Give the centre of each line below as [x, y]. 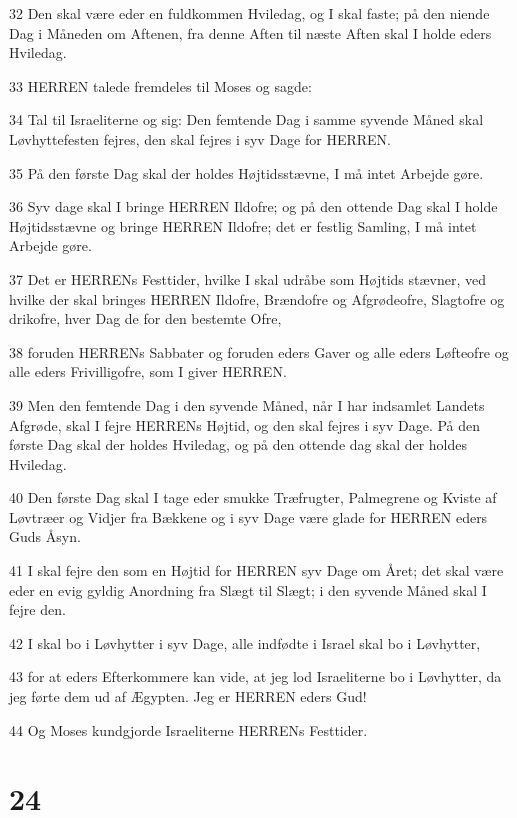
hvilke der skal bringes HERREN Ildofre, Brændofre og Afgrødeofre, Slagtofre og [257, 298]
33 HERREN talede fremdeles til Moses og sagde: [160, 85]
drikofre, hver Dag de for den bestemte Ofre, [145, 318]
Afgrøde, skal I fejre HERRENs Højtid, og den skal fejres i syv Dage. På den [245, 424]
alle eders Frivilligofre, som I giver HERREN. [148, 371]
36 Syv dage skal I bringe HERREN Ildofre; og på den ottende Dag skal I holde [253, 206]
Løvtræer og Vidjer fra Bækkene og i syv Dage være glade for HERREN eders [248, 516]
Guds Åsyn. [45, 536]
